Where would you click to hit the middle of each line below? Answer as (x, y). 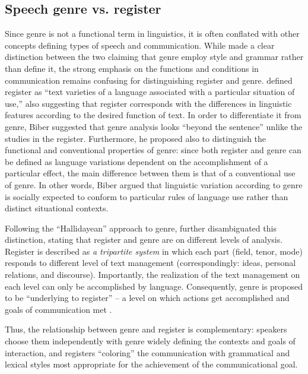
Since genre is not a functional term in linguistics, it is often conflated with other (152, 34)
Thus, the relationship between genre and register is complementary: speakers (146, 329)
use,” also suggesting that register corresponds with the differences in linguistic (148, 103)
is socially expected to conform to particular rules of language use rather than (147, 196)
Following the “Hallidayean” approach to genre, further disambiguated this (141, 228)
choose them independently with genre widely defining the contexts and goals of (150, 341)
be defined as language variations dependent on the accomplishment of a (136, 161)
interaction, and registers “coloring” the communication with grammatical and (147, 352)
